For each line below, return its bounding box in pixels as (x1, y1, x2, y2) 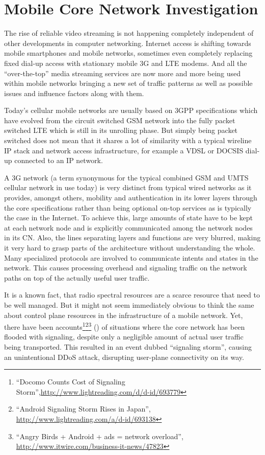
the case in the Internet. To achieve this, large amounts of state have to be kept (4, 212, 253, 223)
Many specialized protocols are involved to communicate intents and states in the (4, 252, 258, 263)
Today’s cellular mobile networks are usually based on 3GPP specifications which (4, 105, 258, 116)
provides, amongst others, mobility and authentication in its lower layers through (4, 192, 257, 203)
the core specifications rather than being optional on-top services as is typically (4, 202, 252, 213)
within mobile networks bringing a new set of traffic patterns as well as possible (4, 78, 253, 88)
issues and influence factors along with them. (4, 87, 144, 98)
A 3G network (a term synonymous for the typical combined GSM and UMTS (4, 172, 249, 183)
